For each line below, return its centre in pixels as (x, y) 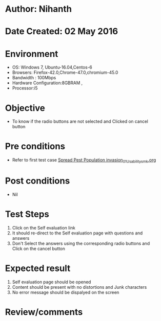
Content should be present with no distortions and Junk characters (80, 287)
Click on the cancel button (39, 249)
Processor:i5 (25, 88)
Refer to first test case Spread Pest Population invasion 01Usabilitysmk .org (84, 160)
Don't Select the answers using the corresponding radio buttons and (81, 243)
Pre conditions (35, 147)
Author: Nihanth (39, 9)
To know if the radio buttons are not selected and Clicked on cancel (80, 121)
